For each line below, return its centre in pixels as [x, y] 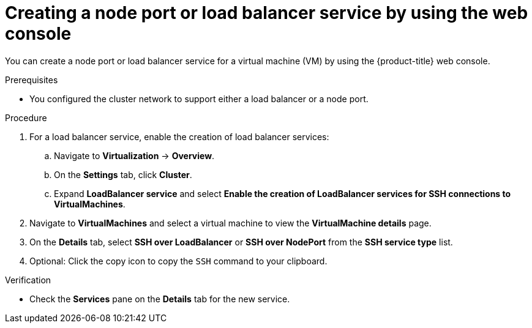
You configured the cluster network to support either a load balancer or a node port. [199, 99]
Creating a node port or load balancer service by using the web [267, 13]
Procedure [26, 117]
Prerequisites [32, 80]
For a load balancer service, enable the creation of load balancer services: [179, 136]
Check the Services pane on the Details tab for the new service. [160, 299]
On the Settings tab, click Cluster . [123, 174]
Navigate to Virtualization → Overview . [134, 155]
